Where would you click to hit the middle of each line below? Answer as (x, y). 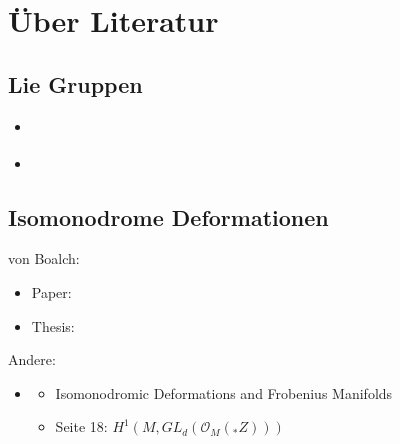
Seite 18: (81, 426)
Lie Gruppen (75, 83)
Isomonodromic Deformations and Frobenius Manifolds (224, 392)
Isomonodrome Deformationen (168, 216)
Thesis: (53, 325)
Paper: (51, 291)
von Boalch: (44, 258)
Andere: (32, 359)
